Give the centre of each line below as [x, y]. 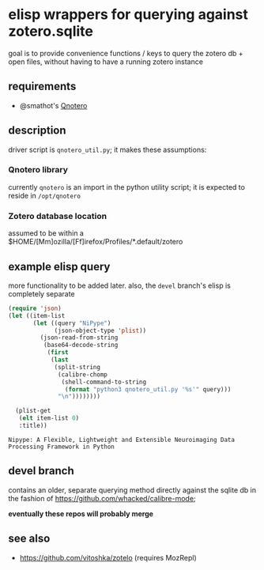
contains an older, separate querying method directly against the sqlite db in [132, 490]
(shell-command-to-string [104, 382]
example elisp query [59, 266]
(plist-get [33, 411]
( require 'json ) [35, 308]
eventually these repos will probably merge [81, 513]
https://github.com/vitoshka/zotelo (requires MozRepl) [108, 557]
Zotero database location [58, 216]
